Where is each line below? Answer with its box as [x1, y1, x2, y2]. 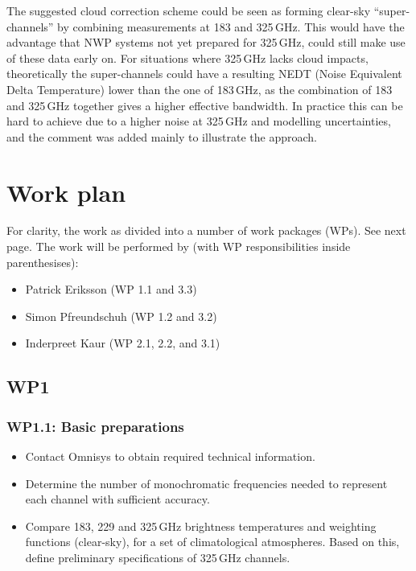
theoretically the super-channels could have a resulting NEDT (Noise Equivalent [6, 65, 402, 82]
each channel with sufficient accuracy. [25, 491, 210, 507]
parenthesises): [6, 253, 79, 270]
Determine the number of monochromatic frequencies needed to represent [25, 474, 388, 491]
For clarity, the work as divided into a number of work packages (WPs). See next [6, 222, 406, 239]
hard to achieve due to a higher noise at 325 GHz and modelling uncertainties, [6, 113, 391, 129]
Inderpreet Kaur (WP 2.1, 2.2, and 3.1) [25, 335, 220, 351]
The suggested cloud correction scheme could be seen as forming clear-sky [6, 2, 371, 18]
